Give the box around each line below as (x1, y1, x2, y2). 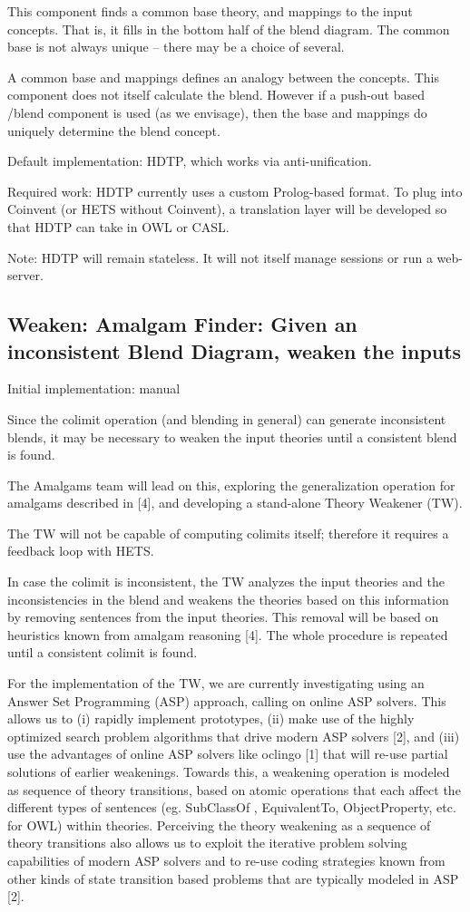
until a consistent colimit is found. (7, 643, 198, 662)
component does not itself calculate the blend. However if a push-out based (7, 85, 425, 104)
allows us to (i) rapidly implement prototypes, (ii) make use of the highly (7, 709, 415, 728)
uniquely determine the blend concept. (7, 121, 220, 140)
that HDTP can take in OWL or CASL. (7, 217, 230, 236)
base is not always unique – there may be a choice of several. (7, 37, 345, 56)
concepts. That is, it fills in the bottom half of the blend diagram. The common (7, 19, 450, 38)
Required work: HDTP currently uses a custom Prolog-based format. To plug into (7, 181, 463, 200)
